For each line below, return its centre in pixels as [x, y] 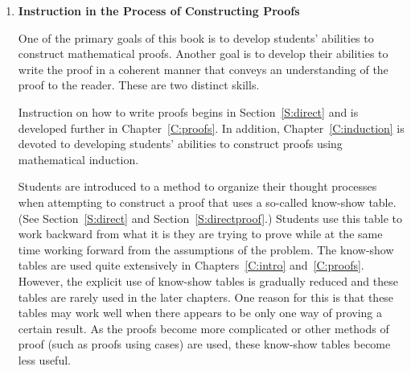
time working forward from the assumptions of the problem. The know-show [206, 249]
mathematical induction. [78, 159]
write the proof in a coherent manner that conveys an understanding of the [203, 69]
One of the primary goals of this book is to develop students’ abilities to [196, 37]
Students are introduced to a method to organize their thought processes [197, 186]
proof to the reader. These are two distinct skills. [139, 85]
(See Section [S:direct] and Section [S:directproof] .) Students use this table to [210, 218]
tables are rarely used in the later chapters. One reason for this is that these [206, 297]
